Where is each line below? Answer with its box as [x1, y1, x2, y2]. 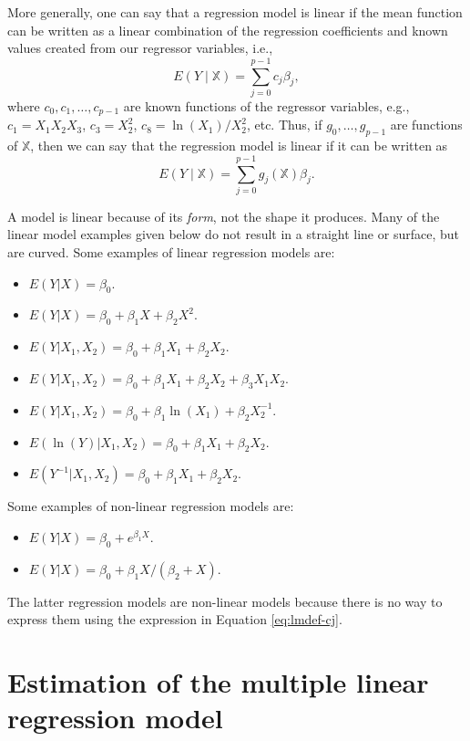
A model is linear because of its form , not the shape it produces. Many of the [7, 206, 440, 225]
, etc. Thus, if [246, 115, 322, 134]
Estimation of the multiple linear [7, 663, 429, 701]
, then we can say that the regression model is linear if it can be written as [30, 136, 448, 155]
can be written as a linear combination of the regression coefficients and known [7, 20, 448, 39]
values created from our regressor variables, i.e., [7, 38, 273, 57]
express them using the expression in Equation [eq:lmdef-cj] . [7, 610, 342, 629]
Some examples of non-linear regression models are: [7, 496, 294, 516]
